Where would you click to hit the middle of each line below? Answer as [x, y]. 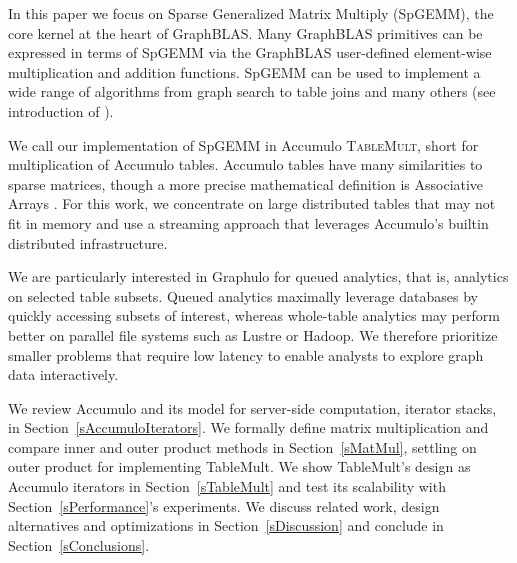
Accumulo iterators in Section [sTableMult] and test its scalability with [227, 486]
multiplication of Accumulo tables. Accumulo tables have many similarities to [245, 164]
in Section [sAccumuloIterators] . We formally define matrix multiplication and [248, 427]
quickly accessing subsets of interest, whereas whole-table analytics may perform [254, 315]
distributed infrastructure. [88, 242]
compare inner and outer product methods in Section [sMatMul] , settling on [242, 446]
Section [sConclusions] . [79, 544]
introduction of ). [61, 110]
